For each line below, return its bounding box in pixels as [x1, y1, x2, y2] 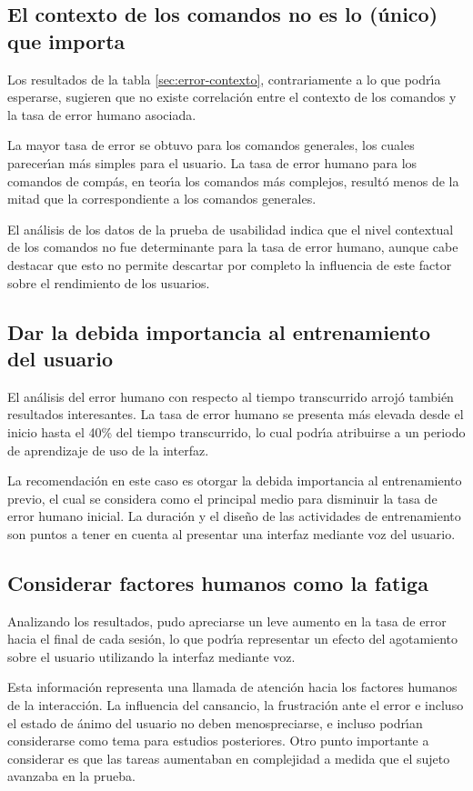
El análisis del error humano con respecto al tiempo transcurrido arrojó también [7, 386, 454, 406]
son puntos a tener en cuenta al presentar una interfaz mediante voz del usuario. [7, 524, 456, 543]
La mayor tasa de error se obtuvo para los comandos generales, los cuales [7, 135, 415, 155]
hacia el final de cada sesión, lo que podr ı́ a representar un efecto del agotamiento [7, 629, 458, 648]
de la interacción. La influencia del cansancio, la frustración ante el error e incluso [7, 696, 464, 715]
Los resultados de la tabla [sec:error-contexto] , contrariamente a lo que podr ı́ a [7, 69, 441, 88]
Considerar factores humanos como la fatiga [7, 568, 428, 596]
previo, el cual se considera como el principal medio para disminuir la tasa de [7, 488, 438, 507]
